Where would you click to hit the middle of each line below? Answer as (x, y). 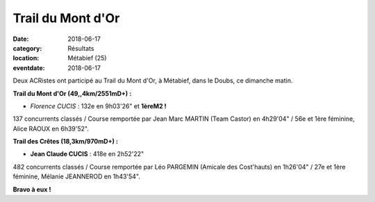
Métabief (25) (87, 58)
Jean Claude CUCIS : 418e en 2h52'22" (87, 154)
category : (27, 48)
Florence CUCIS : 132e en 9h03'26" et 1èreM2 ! (98, 106)
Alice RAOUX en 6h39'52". (51, 128)
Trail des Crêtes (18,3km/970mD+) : (65, 142)
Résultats (81, 48)
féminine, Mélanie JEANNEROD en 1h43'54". (76, 176)
